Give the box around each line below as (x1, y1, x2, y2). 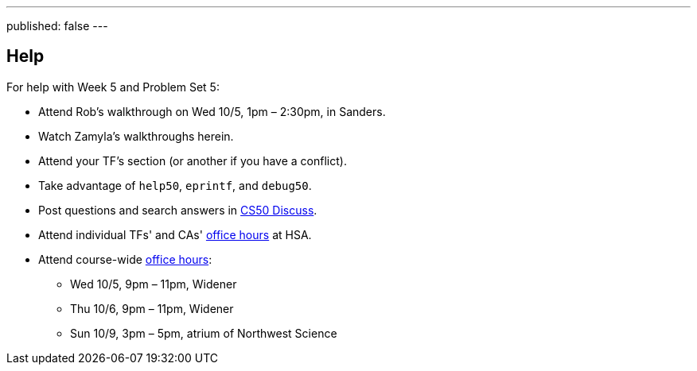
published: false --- (6, 19, 108, 33)
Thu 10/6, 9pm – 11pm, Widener (70, 301, 234, 315)
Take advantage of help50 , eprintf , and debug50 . (38, 178, 312, 192)
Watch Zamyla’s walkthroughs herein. (38, 129, 234, 143)
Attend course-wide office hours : (38, 252, 212, 266)
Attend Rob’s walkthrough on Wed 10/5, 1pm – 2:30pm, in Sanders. (38, 104, 386, 118)
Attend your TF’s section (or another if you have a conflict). (38, 153, 347, 168)
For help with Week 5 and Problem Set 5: (6, 79, 220, 94)
